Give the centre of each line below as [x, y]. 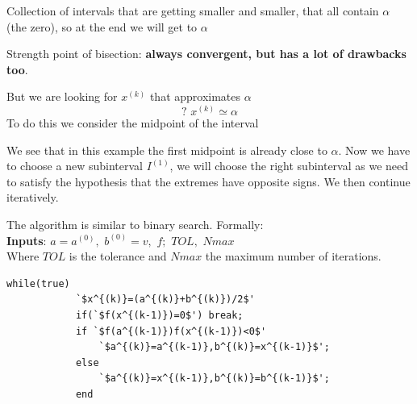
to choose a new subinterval [75, 166]
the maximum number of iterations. [293, 256]
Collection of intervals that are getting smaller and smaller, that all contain [193, 10]
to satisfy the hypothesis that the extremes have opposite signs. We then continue [208, 181]
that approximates [195, 96]
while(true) [38, 283]
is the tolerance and [118, 256]
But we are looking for [62, 96]
